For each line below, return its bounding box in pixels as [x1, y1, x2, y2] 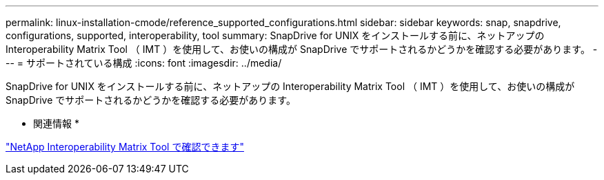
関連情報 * [33, 117, 79, 129]
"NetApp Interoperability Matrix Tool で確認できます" [6, 141, 244, 153]
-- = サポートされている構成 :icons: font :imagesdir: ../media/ [6, 57, 282, 69]
